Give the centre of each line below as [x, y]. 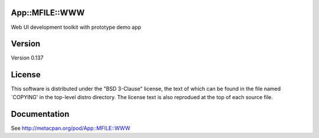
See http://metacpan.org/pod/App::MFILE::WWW [71, 128]
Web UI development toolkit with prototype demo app [76, 27]
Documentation [40, 114]
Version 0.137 [27, 58]
